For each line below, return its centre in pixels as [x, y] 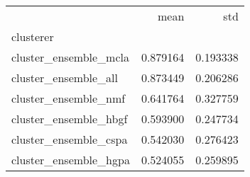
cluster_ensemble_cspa [70, 139]
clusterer [33, 36]
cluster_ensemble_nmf [69, 98]
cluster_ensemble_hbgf [70, 119]
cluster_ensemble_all [65, 78]
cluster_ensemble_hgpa [71, 160]
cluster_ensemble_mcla [70, 57]
